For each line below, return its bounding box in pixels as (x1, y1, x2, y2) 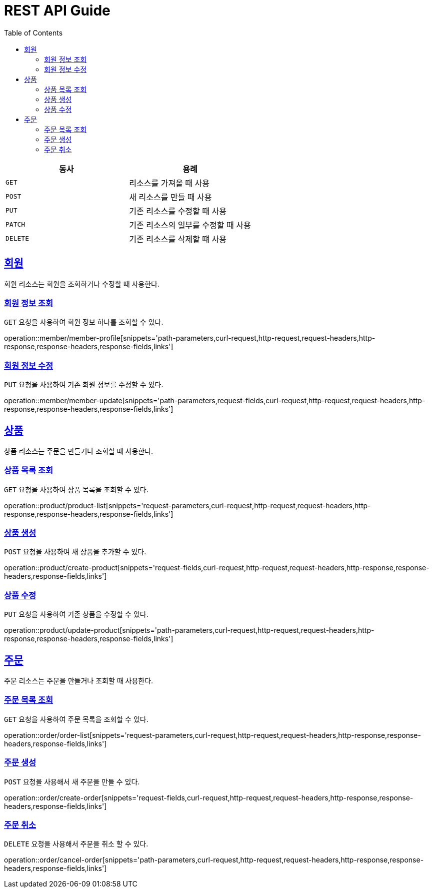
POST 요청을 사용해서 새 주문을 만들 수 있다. (4, 777, 140, 786)
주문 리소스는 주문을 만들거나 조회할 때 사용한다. (4, 676, 153, 685)
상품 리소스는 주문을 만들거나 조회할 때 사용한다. (4, 446, 153, 455)
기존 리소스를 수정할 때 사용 (129, 206, 226, 216)
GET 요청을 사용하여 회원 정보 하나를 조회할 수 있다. (4, 318, 163, 327)
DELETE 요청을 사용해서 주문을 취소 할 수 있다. (4, 839, 148, 848)
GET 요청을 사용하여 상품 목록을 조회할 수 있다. (4, 485, 148, 494)
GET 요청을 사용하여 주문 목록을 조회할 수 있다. (4, 714, 148, 723)
